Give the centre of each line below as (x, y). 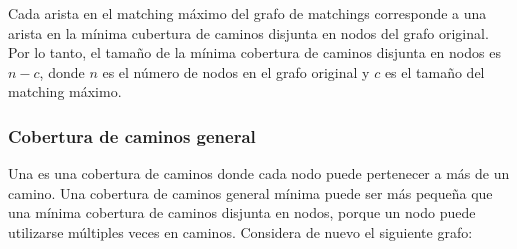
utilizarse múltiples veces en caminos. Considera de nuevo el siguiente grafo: (240, 231)
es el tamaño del (434, 71)
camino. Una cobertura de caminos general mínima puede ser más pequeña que (250, 192)
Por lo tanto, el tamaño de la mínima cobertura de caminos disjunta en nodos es (254, 52)
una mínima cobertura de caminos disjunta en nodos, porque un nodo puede (242, 212)
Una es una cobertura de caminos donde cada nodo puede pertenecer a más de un (259, 173)
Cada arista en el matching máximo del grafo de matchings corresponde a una (247, 13)
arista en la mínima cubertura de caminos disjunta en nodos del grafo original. (248, 32)
